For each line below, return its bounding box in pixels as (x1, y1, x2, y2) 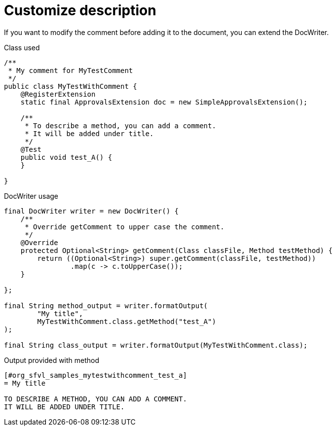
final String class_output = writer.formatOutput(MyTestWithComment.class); (4, 341, 308, 349)
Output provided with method (4, 356, 100, 364)
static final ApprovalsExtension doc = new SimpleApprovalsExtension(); (20, 98, 308, 106)
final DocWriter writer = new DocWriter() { (4, 207, 179, 215)
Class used (4, 43, 40, 52)
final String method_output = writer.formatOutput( (4, 301, 208, 310)
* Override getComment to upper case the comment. (25, 222, 224, 231)
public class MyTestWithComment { (4, 82, 137, 90)
